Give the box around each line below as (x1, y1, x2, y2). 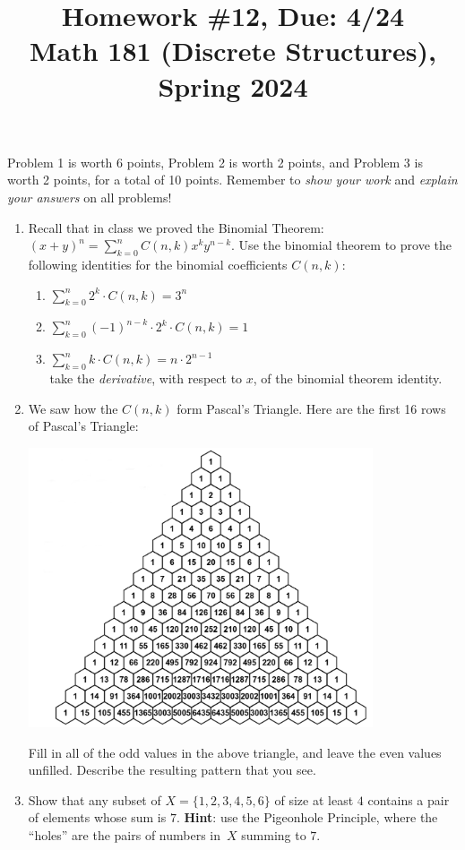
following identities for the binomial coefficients (28, 254, 288, 273)
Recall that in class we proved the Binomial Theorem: (28, 218, 324, 236)
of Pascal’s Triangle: (28, 416, 139, 435)
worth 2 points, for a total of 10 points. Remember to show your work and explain (7, 170, 458, 189)
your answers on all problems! (7, 187, 172, 206)
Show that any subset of (28, 790, 161, 809)
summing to (241, 826, 306, 845)
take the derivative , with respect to (49, 368, 243, 387)
